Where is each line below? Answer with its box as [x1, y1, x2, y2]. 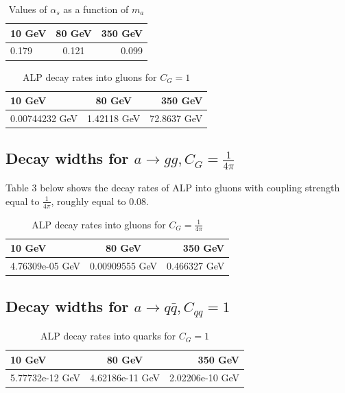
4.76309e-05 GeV [10, 259, 80, 273]
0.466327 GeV [167, 259, 225, 273]
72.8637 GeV [150, 110, 203, 125]
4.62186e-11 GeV [89, 370, 160, 384]
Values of [8, 2, 47, 16]
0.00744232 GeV [10, 110, 78, 125]
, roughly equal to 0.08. [51, 193, 149, 208]
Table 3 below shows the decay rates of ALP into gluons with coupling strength [5, 180, 340, 195]
